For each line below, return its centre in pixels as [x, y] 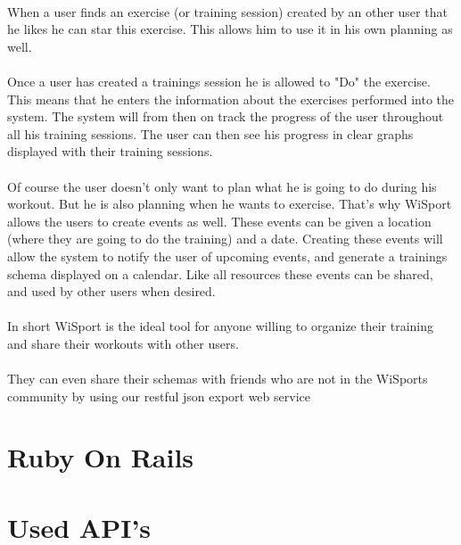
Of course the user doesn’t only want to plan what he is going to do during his [222, 186]
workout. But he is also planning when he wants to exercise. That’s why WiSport [230, 204]
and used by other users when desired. [111, 291]
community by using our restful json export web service [159, 396]
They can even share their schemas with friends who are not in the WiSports [218, 379]
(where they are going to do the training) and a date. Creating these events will [225, 239]
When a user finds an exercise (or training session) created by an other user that [227, 11]
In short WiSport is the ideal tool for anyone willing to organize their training [221, 326]
